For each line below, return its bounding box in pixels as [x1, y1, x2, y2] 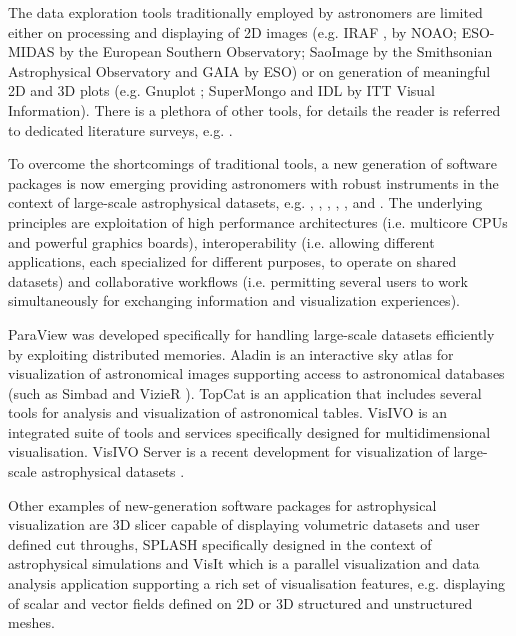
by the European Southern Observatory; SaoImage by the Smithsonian [59, 41, 493, 62]
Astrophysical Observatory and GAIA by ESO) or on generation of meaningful [8, 60, 491, 81]
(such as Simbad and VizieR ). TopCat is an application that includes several [8, 382, 482, 403]
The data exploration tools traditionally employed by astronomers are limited [8, 2, 483, 22]
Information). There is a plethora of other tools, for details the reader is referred [8, 99, 501, 120]
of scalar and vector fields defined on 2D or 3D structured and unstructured [8, 592, 473, 613]
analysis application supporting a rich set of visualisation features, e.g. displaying [8, 573, 506, 594]
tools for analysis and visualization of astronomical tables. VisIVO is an [8, 402, 447, 423]
